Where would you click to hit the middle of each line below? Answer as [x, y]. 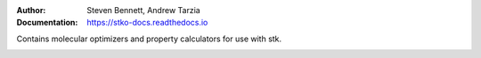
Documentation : [47, 23]
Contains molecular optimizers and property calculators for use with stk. [149, 39]
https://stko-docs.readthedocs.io [147, 23]
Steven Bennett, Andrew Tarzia [143, 10]
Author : [31, 10]
